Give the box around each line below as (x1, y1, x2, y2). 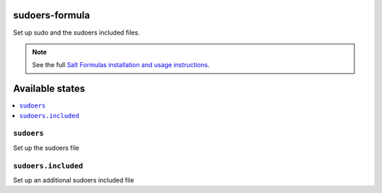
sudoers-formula (13, 9, 91, 21)
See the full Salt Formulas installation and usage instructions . (32, 61, 210, 69)
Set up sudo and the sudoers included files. (13, 28, 141, 37)
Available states (13, 83, 86, 95)
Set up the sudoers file (13, 144, 79, 152)
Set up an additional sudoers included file (13, 175, 134, 184)
